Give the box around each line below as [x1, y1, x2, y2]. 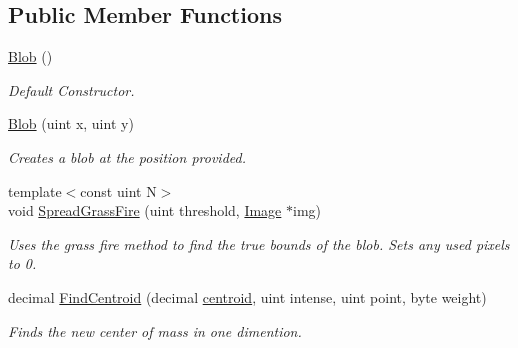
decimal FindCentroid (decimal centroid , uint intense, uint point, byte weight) [8, 286, 487, 307]
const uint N [80, 180, 157, 201]
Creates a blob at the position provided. [8, 146, 246, 167]
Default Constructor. [8, 79, 135, 100]
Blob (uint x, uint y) [8, 113, 134, 134]
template [8, 180, 62, 201]
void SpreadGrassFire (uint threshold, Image [8, 200, 282, 221]
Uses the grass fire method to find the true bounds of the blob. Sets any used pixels [8, 233, 510, 254]
